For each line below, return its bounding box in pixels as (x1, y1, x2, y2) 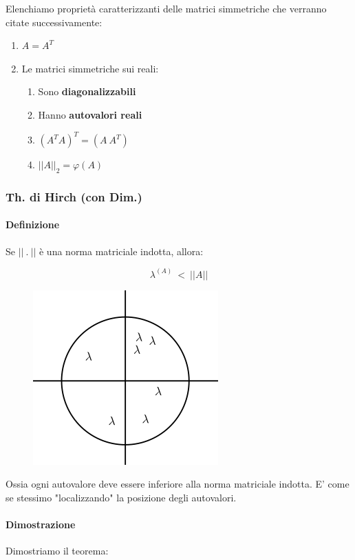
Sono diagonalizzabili (38, 84, 136, 99)
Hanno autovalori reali (38, 107, 142, 121)
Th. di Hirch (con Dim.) (6, 188, 142, 205)
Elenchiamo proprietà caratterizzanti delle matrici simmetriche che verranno (6, 1, 327, 15)
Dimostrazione (6, 517, 76, 531)
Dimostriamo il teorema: (6, 543, 109, 558)
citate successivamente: (6, 14, 103, 29)
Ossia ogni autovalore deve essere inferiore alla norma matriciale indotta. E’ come (6, 477, 349, 491)
